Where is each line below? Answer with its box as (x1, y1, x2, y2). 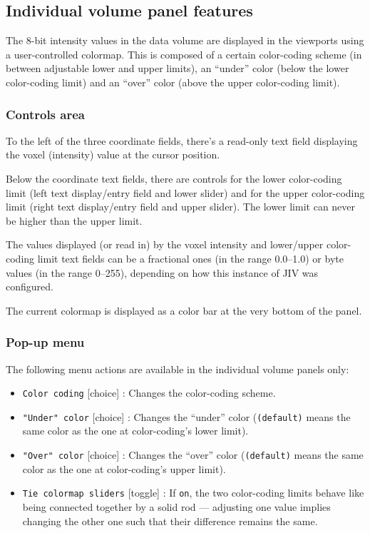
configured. (6, 279, 53, 294)
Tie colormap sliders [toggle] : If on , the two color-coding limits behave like (22, 485, 364, 500)
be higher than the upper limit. (6, 213, 143, 228)
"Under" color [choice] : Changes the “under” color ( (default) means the (22, 409, 351, 424)
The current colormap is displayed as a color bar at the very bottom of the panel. (6, 303, 362, 318)
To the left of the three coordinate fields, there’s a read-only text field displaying (6, 133, 358, 148)
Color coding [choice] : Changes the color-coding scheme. (22, 385, 276, 400)
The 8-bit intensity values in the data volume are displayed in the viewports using (6, 33, 364, 48)
